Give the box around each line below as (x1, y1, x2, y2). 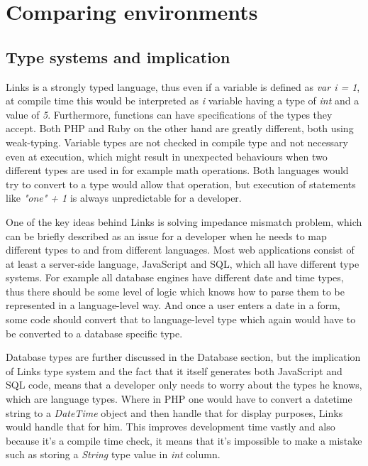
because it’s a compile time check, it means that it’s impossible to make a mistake (6, 433, 362, 448)
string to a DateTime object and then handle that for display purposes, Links (6, 405, 343, 420)
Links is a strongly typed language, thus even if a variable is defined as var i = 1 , (6, 79, 360, 94)
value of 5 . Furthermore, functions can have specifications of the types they (6, 107, 333, 121)
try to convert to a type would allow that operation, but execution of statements (6, 176, 356, 191)
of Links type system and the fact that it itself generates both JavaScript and (6, 363, 342, 378)
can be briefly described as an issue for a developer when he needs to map (6, 228, 327, 243)
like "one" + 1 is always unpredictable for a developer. (6, 190, 242, 205)
